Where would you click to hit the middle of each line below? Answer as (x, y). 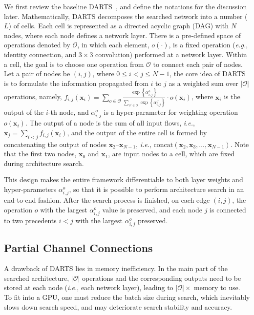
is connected (228, 209)
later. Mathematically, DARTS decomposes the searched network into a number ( (126, 16)
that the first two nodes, (40, 154)
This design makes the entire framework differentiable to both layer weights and (124, 179)
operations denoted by (37, 45)
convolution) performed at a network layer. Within (171, 54)
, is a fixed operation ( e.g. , (208, 45)
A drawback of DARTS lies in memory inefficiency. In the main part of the (116, 268)
